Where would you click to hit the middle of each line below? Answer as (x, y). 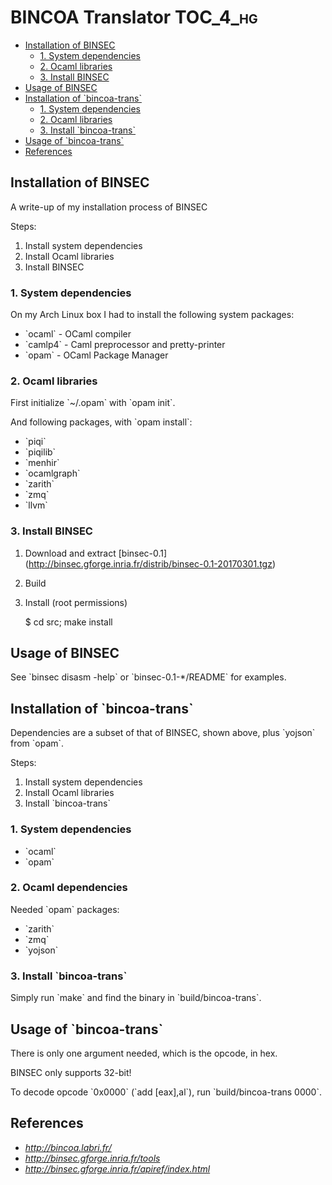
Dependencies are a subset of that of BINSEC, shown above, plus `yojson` (163, 733)
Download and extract (70, 553)
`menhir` (42, 463)
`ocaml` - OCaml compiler (78, 334)
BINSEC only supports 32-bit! (71, 1072)
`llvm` (36, 505)
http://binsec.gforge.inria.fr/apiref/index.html (117, 1168)
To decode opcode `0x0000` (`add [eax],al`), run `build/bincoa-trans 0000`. (166, 1092)
